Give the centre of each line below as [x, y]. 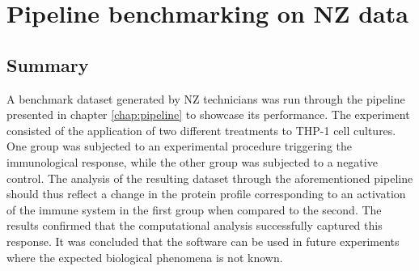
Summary [48, 64]
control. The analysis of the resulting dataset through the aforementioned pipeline [210, 178]
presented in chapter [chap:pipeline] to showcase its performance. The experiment [208, 114]
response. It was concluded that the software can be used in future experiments [203, 241]
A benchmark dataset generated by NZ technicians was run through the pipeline [206, 98]
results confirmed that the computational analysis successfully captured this [195, 225]
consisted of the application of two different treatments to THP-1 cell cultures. [201, 130]
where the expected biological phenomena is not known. [145, 257]
